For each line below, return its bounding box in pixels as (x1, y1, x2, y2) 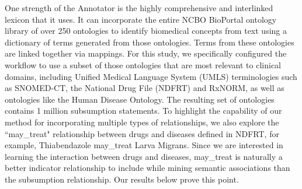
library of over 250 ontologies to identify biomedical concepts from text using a (5, 24, 287, 37)
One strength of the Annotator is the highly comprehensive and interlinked (5, 2, 273, 13)
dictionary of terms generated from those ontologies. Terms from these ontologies (5, 36, 294, 48)
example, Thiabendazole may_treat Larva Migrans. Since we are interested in (5, 139, 283, 151)
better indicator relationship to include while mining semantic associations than (5, 162, 290, 174)
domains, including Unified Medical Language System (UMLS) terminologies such (5, 70, 297, 82)
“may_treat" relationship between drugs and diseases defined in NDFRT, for (5, 127, 279, 139)
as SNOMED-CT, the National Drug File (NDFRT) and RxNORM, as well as (5, 82, 284, 94)
